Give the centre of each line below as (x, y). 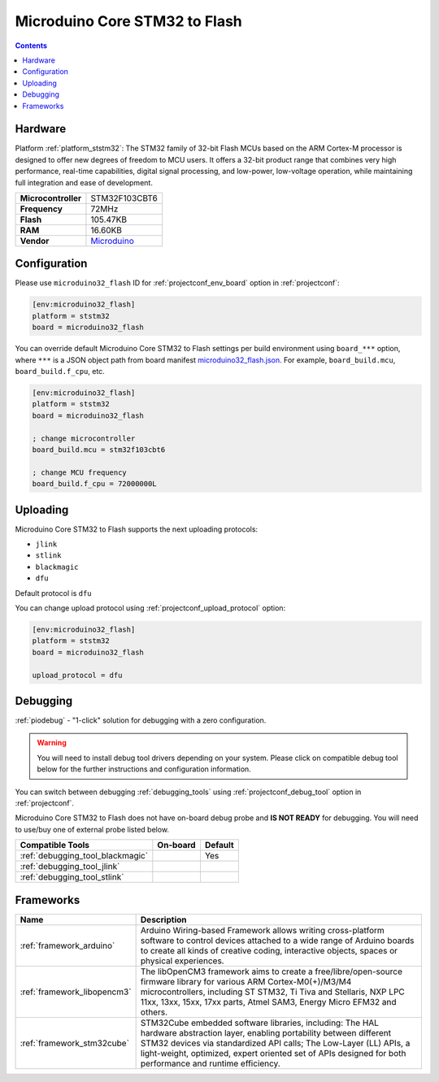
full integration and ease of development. (84, 182)
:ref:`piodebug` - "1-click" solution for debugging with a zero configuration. (141, 720)
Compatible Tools (54, 845)
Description (163, 919)
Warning (52, 743)
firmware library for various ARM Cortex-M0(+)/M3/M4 (246, 981)
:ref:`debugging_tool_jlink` (70, 867)
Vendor (35, 241)
